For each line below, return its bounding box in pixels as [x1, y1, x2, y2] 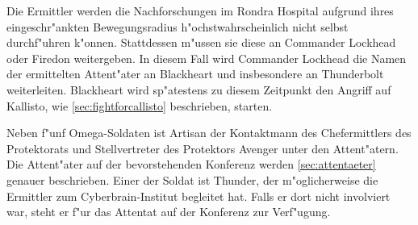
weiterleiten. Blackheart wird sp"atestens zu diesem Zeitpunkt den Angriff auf [6, 81, 391, 98]
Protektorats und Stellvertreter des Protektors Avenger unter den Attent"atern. [6, 140, 399, 156]
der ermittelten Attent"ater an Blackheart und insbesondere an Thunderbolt [6, 65, 384, 82]
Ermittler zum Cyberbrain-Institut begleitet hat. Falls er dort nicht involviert [6, 187, 391, 204]
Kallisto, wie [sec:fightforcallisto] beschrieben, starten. [6, 97, 273, 114]
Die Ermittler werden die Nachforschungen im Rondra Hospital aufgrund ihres [6, 2, 394, 19]
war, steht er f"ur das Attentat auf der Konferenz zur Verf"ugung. [6, 203, 331, 220]
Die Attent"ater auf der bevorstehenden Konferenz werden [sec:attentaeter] [6, 156, 376, 173]
